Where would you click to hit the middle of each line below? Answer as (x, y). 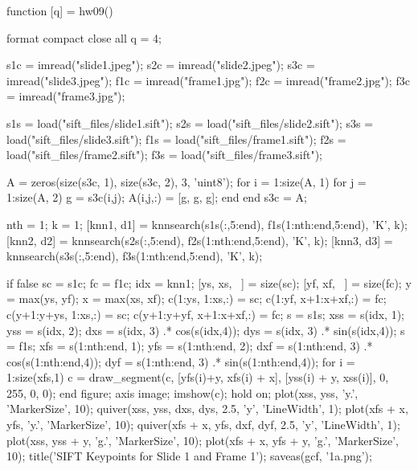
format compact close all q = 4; (84, 37)
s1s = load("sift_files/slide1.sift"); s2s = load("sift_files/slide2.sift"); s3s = (190, 123)
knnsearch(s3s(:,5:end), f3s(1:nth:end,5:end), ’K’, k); (135, 256)
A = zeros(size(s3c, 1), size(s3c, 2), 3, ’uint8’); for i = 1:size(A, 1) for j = (186, 181)
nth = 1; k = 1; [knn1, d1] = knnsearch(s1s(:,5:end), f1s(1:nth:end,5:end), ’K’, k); (207, 224)
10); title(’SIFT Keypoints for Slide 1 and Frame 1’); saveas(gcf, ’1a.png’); (189, 456)
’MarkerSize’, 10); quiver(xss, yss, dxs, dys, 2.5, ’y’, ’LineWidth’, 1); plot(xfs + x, (207, 409)
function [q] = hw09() (60, 10)
